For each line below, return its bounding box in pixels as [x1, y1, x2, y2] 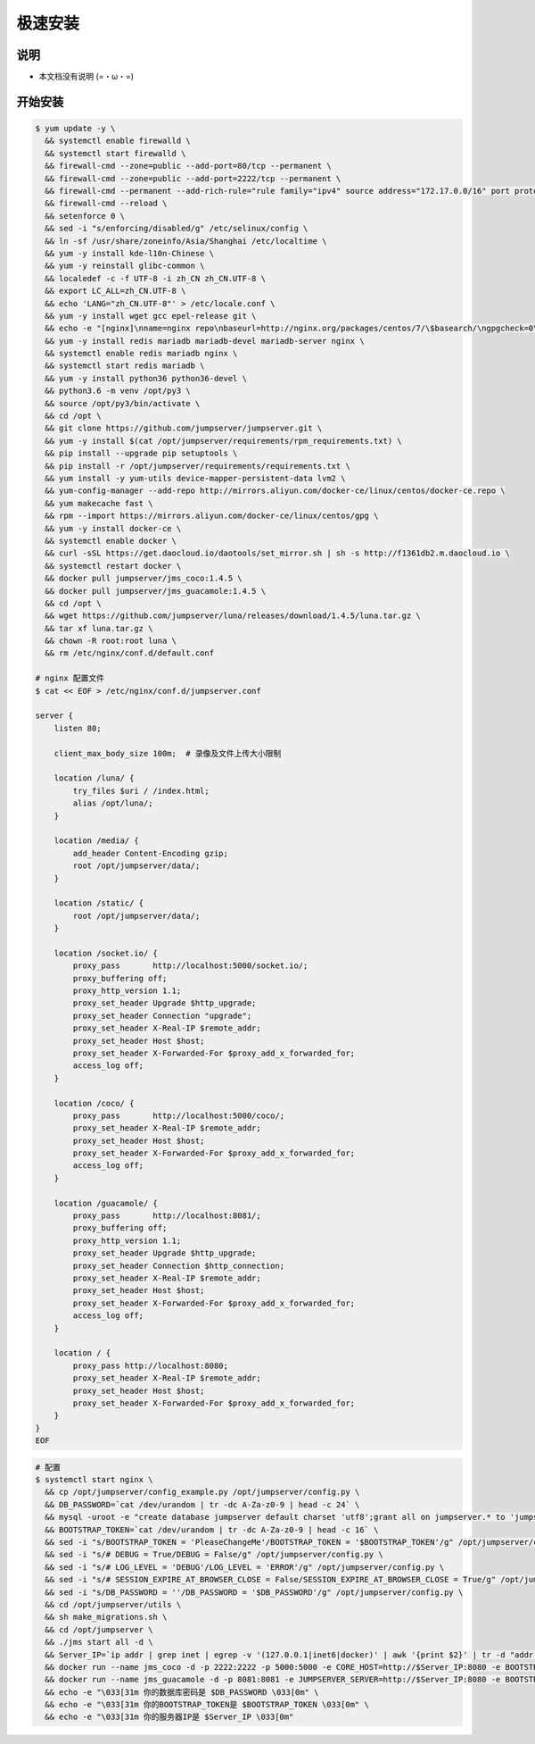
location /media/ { [53, 836, 140, 846]
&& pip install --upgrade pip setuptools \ [45, 448, 238, 459]
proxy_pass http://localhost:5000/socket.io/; [72, 961, 309, 971]
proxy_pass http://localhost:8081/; [72, 1211, 262, 1221]
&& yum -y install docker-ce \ [45, 523, 182, 533]
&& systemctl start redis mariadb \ [45, 361, 205, 371]
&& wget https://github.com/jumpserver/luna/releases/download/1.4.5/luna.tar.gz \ [45, 611, 421, 621]
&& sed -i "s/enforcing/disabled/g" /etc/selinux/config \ [45, 223, 309, 234]
